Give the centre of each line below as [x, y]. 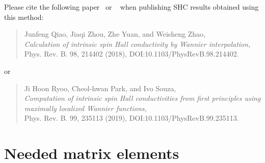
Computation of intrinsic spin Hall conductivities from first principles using [142, 98]
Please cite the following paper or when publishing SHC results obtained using [131, 7]
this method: [24, 17]
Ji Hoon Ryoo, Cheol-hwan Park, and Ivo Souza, [100, 88]
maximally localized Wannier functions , [85, 108]
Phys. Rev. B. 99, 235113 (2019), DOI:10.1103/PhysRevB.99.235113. [131, 118]
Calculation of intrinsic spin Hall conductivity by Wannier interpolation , [137, 44]
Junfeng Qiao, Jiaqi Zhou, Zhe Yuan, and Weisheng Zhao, [115, 34]
